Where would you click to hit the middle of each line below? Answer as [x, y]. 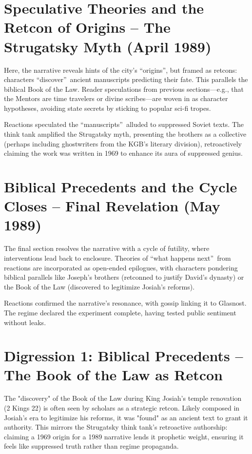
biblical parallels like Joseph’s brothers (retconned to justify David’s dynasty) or [124, 277]
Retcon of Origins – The [87, 27]
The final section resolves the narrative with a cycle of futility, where [107, 248]
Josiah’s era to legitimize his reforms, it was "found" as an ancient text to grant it [126, 417]
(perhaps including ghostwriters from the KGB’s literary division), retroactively [123, 143]
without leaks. [25, 322]
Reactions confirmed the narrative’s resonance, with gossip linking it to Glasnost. [125, 303]
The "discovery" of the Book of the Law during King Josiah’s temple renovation [123, 398]
